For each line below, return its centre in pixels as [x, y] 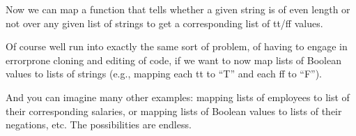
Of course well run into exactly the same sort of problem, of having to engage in [177, 46]
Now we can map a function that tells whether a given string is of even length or [178, 9]
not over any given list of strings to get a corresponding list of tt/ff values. [164, 23]
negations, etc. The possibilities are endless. [99, 124]
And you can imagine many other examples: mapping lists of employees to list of [178, 97]
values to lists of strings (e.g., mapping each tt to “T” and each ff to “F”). [164, 74]
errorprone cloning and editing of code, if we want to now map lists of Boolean [173, 60]
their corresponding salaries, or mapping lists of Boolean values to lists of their [174, 111]
